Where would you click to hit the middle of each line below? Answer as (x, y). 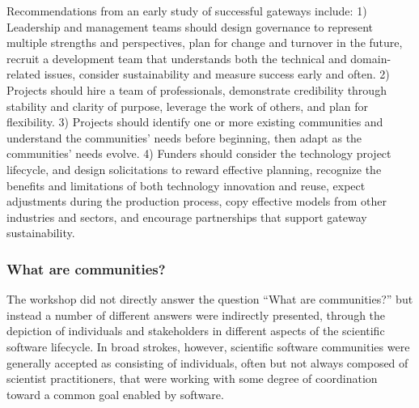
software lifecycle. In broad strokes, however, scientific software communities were (208, 346)
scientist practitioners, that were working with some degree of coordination (192, 378)
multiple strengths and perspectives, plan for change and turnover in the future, (205, 42)
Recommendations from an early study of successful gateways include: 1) (187, 11)
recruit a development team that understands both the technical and (177, 58)
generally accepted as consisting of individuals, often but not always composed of (207, 362)
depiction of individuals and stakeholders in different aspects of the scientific (196, 331)
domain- (371, 58)
